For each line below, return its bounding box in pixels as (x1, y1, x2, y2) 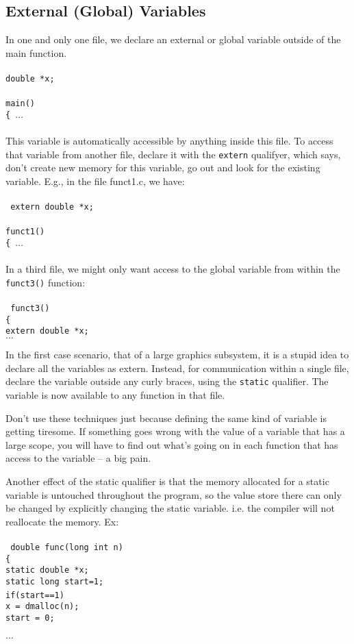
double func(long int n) (10, 542, 123, 552)
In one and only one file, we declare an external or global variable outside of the (5, 32, 341, 47)
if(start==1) (5, 590, 64, 600)
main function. (5, 45, 67, 60)
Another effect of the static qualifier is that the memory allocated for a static (5, 473, 329, 488)
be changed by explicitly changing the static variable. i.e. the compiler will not (5, 501, 335, 515)
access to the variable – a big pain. (5, 451, 151, 465)
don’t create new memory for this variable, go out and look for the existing (5, 160, 320, 175)
